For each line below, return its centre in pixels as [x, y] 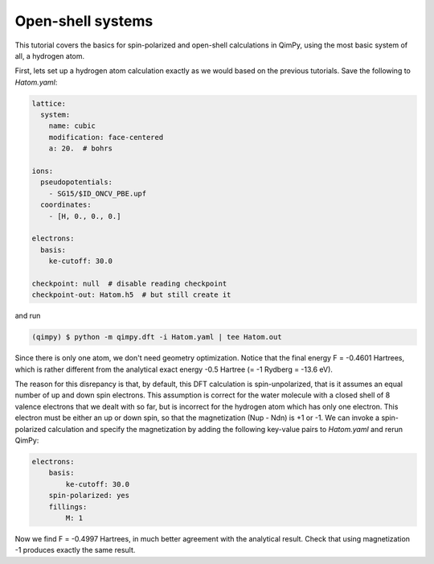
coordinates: [66, 205]
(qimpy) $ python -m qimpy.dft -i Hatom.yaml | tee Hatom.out [157, 337]
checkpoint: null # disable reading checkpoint [129, 283]
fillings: [68, 506]
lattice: [49, 103]
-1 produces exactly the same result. [75, 550]
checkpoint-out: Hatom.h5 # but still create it [131, 295]
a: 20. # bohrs [80, 148]
